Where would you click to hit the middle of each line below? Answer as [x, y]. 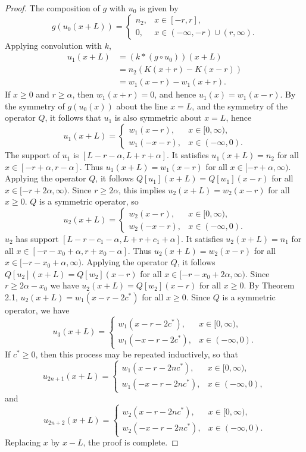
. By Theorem [269, 285]
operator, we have [37, 310]
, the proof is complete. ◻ [131, 442]
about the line [142, 106]
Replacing [23, 442]
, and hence [175, 94]
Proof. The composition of [52, 8]
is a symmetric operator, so [89, 201]
